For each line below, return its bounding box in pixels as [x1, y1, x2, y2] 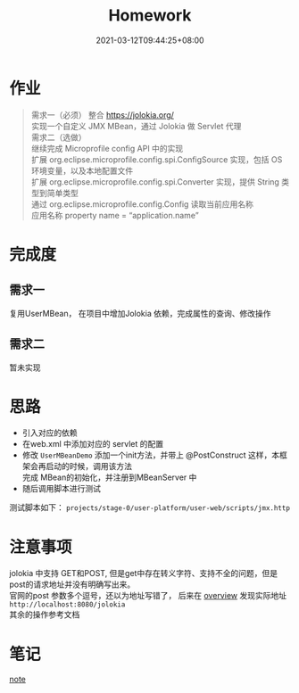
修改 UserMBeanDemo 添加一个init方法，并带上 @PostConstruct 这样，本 [21, 450, 279, 460]
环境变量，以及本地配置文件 [30, 165, 134, 176]
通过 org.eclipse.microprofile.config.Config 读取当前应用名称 [30, 198, 254, 210]
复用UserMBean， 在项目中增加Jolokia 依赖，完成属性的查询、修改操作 [9, 308, 271, 318]
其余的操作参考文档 [9, 609, 80, 620]
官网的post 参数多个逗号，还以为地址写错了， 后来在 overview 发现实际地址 [9, 590, 287, 601]
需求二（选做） [30, 131, 87, 143]
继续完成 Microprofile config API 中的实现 [30, 143, 184, 153]
